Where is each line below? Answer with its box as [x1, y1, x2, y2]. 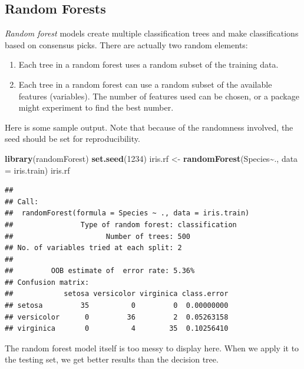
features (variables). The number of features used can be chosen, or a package [18, 89, 299, 102]
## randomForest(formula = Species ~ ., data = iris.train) [5, 209, 250, 218]
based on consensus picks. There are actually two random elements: [5, 38, 248, 51]
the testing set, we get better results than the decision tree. [5, 353, 219, 365]
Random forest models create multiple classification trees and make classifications [5, 27, 299, 39]
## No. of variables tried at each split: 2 [5, 244, 182, 252]
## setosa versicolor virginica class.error [5, 290, 229, 298]
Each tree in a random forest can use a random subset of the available [18, 78, 272, 90]
